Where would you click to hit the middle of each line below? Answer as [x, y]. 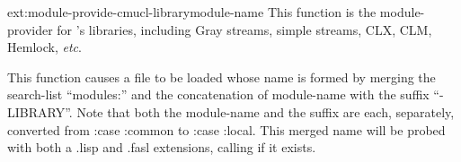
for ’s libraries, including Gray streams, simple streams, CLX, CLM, [244, 29]
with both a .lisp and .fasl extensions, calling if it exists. [162, 147]
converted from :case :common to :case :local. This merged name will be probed [226, 129]
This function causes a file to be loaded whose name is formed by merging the [222, 77]
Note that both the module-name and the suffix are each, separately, [266, 111]
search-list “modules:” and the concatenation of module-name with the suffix [218, 94]
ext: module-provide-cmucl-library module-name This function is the [192, 12]
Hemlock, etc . [44, 47]
